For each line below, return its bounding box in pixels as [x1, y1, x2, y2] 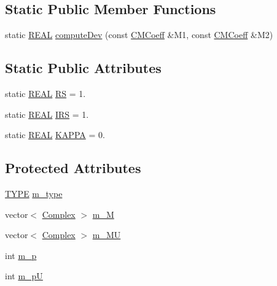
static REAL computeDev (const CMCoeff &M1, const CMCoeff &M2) [5, 28, 273, 41]
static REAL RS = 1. [5, 87, 86, 99]
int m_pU [5, 269, 43, 282]
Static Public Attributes [5, 58, 162, 77]
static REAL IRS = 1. [5, 107, 89, 120]
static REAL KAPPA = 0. [5, 128, 105, 141]
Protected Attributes [5, 158, 141, 177]
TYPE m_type [5, 187, 63, 199]
